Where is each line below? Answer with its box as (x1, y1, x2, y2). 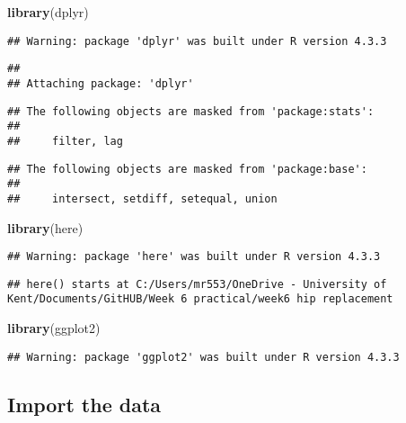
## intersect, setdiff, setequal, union (7, 192, 278, 205)
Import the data (7, 390, 162, 418)
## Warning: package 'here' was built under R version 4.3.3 (7, 250, 381, 264)
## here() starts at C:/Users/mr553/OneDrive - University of (7, 277, 387, 291)
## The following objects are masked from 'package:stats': (7, 104, 375, 118)
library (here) (7, 218, 84, 237)
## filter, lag (7, 134, 123, 148)
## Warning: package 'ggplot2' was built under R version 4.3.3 (7, 350, 400, 364)
